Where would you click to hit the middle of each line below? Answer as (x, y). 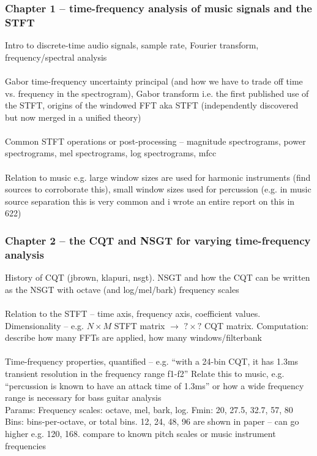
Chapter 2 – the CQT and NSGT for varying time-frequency (158, 240)
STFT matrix (140, 325)
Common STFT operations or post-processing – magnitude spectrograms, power (155, 141)
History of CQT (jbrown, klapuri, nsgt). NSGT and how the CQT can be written (158, 277)
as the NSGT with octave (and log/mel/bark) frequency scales (122, 289)
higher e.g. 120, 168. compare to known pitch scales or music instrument (140, 433)
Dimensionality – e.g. (44, 325)
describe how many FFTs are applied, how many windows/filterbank (133, 337)
